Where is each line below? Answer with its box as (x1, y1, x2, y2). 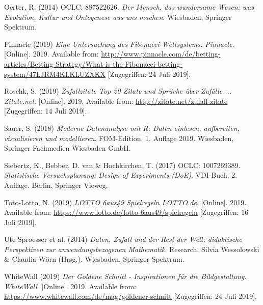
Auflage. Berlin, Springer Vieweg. (4, 179, 108, 190)
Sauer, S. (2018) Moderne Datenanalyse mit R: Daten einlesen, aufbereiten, (4, 122, 240, 133)
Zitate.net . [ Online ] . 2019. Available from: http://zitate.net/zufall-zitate (4, 95, 228, 106)
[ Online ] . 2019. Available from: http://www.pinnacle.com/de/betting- (4, 48, 221, 59)
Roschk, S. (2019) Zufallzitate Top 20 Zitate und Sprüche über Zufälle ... (4, 86, 232, 96)
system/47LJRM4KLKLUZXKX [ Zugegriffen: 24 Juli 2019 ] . (4, 68, 191, 79)
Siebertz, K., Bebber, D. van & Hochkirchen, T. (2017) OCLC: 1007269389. (4, 159, 241, 170)
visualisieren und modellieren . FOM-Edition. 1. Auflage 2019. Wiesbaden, (4, 132, 234, 143)
